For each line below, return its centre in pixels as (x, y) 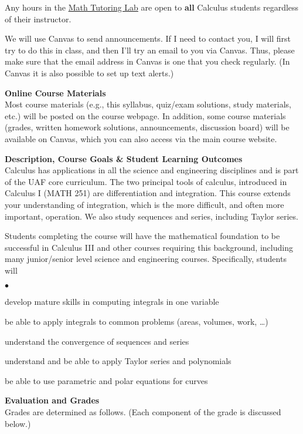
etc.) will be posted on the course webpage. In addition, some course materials (145, 115)
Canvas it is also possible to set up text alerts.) (89, 73)
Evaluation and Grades (52, 400)
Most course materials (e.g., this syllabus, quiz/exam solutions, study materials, (148, 104)
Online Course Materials (55, 92)
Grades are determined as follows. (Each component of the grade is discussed (143, 412)
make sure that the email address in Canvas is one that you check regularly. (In (147, 61)
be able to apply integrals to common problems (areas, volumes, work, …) (137, 322)
